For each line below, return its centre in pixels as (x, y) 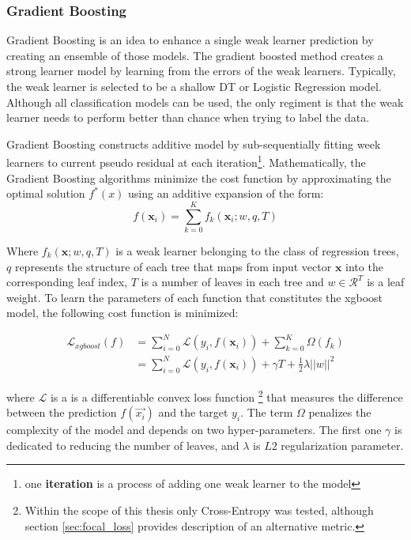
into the (364, 266)
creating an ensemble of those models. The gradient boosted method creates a (195, 55)
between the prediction (62, 412)
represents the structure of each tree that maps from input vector (173, 266)
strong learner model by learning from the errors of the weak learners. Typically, (201, 71)
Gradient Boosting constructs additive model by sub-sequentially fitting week (194, 143)
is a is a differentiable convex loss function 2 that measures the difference (226, 395)
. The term (267, 412)
